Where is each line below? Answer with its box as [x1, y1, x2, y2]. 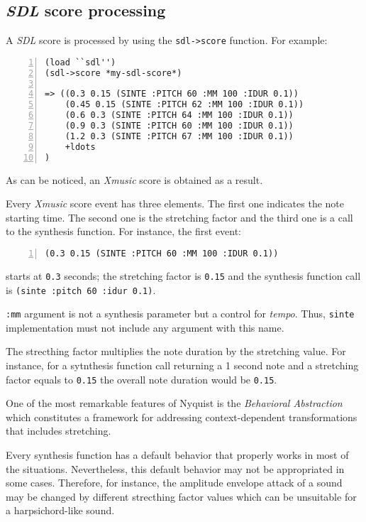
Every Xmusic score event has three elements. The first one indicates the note [6, 196, 345, 211]
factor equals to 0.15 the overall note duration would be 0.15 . [6, 371, 277, 386]
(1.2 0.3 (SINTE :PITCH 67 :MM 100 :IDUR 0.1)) [65, 131, 294, 141]
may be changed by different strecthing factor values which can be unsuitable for [6, 489, 357, 504]
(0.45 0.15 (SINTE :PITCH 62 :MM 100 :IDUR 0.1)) [65, 99, 304, 110]
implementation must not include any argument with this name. [6, 320, 284, 335]
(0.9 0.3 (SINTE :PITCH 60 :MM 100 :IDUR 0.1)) [65, 121, 294, 131]
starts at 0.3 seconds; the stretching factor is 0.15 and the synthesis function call [6, 268, 361, 283]
